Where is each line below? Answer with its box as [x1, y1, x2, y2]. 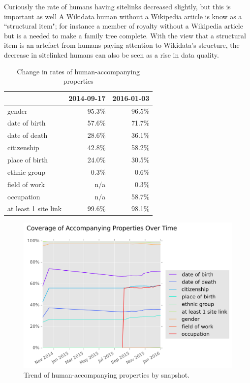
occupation [7, 191, 40, 201]
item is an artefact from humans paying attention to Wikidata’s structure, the [4, 40, 240, 50]
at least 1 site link [7, 203, 62, 214]
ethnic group [7, 166, 46, 177]
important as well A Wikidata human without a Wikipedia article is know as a [4, 11, 242, 21]
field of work [7, 179, 45, 189]
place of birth [7, 154, 48, 164]
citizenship [7, 142, 39, 153]
